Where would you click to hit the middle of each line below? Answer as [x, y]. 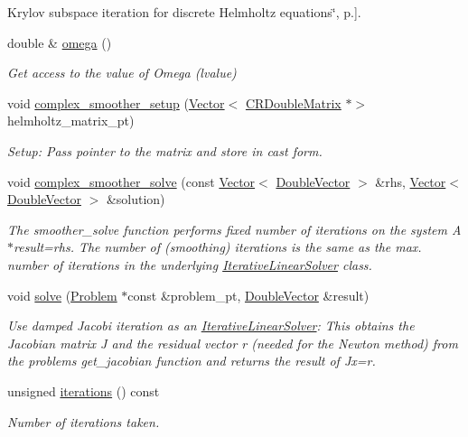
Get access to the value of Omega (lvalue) [122, 73]
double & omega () [60, 42]
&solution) [136, 199]
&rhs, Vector [411, 181]
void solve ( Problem [62, 295]
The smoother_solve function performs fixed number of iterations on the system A [234, 229]
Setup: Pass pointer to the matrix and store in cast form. [165, 150]
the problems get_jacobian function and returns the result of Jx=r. [192, 361]
